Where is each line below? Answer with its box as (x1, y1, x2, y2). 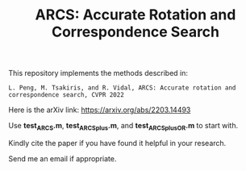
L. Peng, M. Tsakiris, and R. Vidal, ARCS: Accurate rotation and (8, 84, 236, 92)
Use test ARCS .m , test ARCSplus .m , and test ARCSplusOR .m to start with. (8, 121, 239, 132)
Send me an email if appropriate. (8, 153, 117, 163)
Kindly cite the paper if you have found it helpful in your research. (8, 138, 227, 148)
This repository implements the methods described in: (8, 69, 188, 78)
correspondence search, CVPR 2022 (8, 91, 125, 99)
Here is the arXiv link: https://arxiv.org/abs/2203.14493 (8, 105, 191, 115)
